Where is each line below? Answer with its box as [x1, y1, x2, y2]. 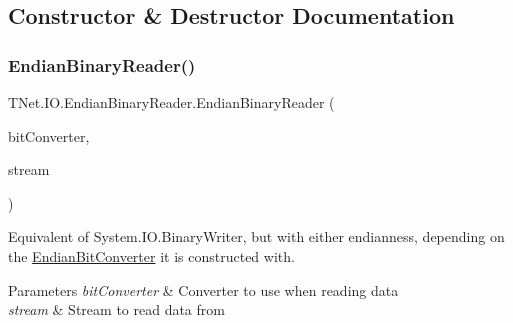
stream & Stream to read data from [8, 299, 225, 320]
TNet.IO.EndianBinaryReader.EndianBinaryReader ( [8, 92, 335, 112]
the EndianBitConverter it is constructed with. [8, 245, 295, 266]
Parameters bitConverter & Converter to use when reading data [8, 279, 399, 300]
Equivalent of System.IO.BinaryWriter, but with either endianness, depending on [8, 226, 505, 247]
